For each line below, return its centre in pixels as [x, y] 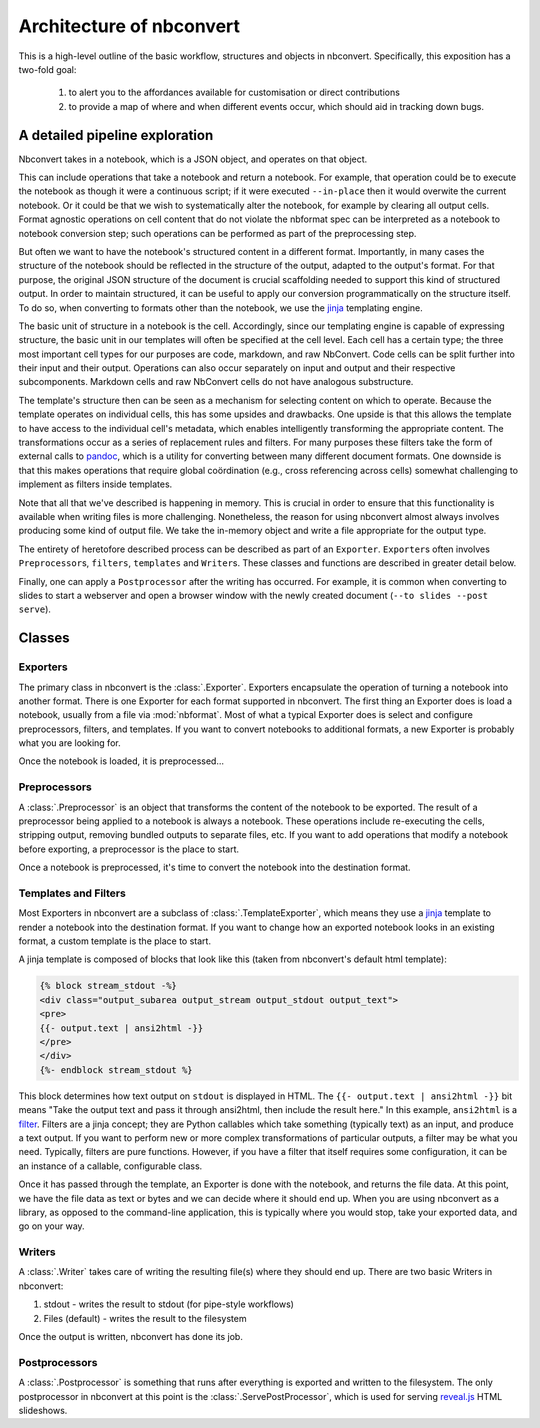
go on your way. [51, 1226]
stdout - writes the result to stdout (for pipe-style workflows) [169, 1304]
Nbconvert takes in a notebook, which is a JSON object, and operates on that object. [193, 159]
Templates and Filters [72, 893]
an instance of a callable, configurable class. [110, 1166]
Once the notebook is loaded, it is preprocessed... [121, 761]
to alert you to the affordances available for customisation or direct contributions [234, 92]
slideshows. [43, 1410]
